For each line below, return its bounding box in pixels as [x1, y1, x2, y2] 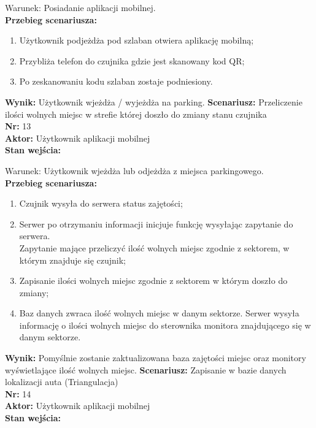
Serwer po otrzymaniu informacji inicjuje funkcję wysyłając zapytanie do [19, 217, 293, 230]
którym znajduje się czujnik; [19, 253, 126, 266]
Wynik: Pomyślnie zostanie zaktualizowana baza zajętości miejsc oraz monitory [5, 351, 306, 364]
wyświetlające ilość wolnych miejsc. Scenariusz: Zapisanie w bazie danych [5, 363, 287, 376]
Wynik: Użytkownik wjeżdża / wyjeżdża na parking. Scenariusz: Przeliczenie [5, 95, 303, 108]
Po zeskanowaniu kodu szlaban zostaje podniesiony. [19, 75, 213, 88]
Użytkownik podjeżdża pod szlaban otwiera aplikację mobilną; [19, 34, 254, 47]
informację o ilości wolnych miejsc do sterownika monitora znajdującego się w [19, 318, 311, 331]
